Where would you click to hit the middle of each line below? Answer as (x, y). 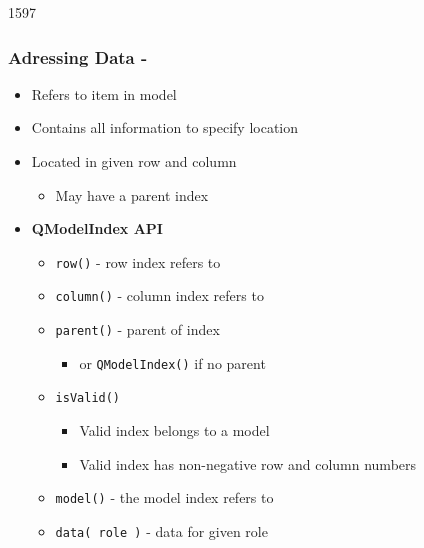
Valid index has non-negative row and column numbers (248, 463)
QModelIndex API (97, 228)
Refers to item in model (104, 93)
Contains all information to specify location (165, 127)
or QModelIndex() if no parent (172, 362)
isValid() (88, 398)
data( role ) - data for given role (161, 530)
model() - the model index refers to (164, 497)
